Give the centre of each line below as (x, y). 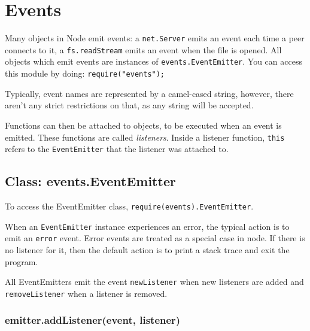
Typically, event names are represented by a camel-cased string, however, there (149, 93)
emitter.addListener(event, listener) (93, 320)
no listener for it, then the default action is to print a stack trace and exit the (147, 250)
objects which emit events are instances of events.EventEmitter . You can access (154, 61)
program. (22, 261)
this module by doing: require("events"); (85, 73)
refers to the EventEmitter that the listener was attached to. (117, 149)
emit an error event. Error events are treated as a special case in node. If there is (155, 238)
